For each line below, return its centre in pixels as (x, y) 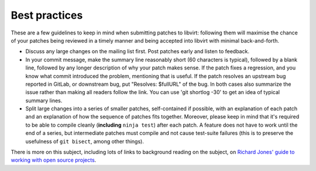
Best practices (47, 15)
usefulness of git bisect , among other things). (85, 141)
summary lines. (44, 100)
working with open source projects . (54, 160)
